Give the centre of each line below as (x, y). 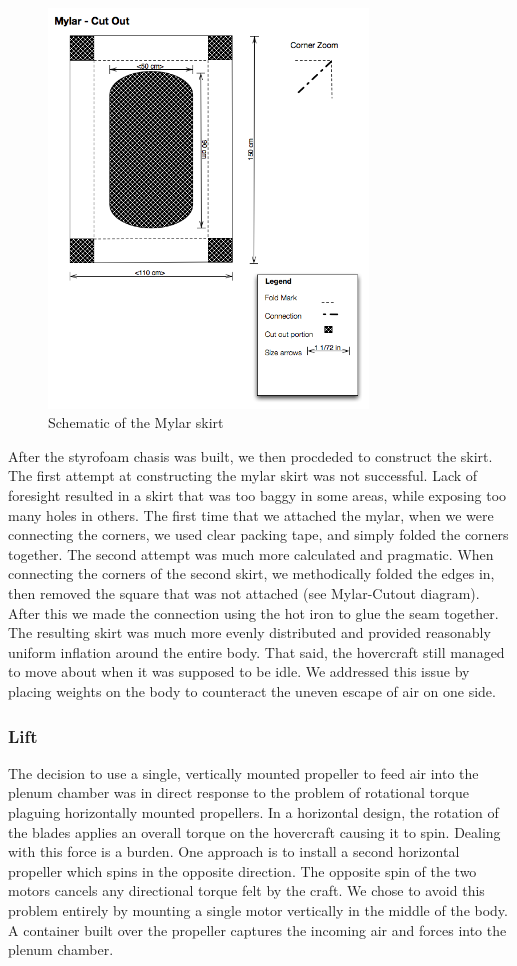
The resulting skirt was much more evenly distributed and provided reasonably (249, 632)
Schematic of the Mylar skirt (136, 422)
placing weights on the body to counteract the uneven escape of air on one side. (252, 691)
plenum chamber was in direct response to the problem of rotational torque (238, 792)
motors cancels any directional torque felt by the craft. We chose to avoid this (246, 890)
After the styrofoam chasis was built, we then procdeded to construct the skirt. (250, 455)
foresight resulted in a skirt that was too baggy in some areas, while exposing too (257, 495)
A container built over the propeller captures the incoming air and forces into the (257, 929)
